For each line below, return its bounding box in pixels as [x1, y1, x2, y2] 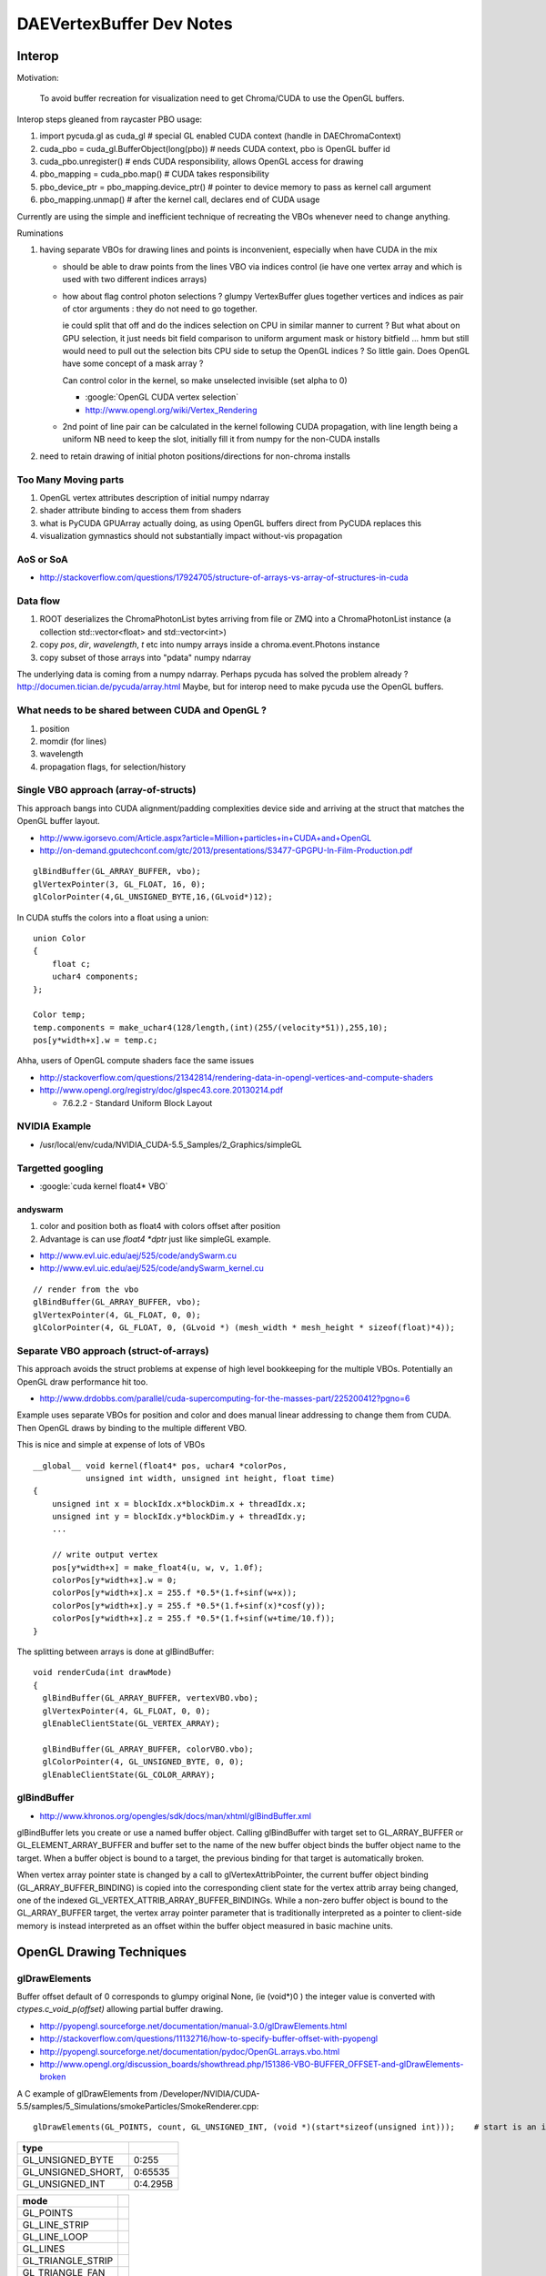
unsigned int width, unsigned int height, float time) [85, 1473, 336, 1483]
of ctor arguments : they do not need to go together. [62, 303, 258, 314]
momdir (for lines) [39, 736, 107, 747]
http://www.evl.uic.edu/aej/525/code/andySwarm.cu [39, 1250, 237, 1261]
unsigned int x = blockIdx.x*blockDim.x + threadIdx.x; [51, 1499, 307, 1509]
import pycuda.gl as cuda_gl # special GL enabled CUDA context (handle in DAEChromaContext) [39, 130, 402, 141]
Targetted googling [16, 1162, 104, 1174]
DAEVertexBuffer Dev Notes [16, 14, 233, 34]
